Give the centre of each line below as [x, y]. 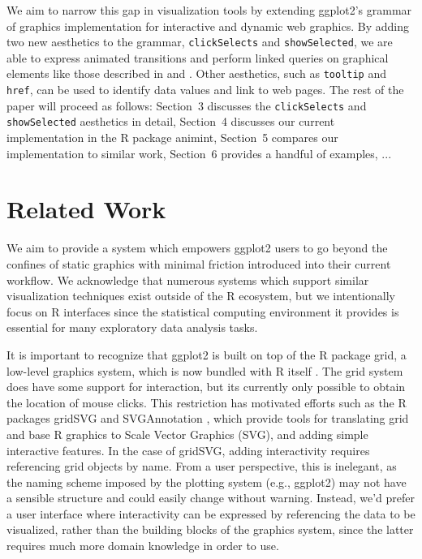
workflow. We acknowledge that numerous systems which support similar [188, 279]
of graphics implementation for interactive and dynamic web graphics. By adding [208, 26]
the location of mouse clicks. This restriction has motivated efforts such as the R [207, 402]
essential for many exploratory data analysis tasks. [132, 327]
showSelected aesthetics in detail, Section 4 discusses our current [171, 121]
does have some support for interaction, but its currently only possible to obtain [206, 387]
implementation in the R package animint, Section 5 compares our [172, 138]
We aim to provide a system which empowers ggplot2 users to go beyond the [197, 248]
